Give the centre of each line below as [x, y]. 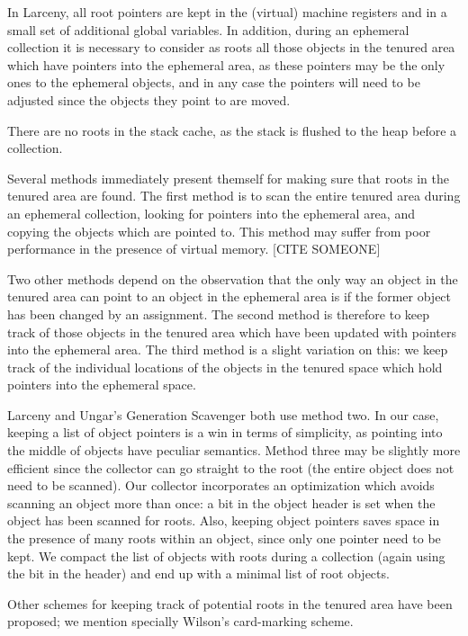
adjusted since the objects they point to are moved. [149, 99]
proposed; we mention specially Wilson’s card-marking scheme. [180, 621]
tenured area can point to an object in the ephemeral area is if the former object [229, 296]
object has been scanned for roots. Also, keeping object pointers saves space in [224, 520]
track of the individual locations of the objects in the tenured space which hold [225, 367]
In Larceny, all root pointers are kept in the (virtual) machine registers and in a [227, 12]
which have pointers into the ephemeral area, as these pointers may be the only [226, 64]
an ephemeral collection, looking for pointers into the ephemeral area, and [211, 213]
